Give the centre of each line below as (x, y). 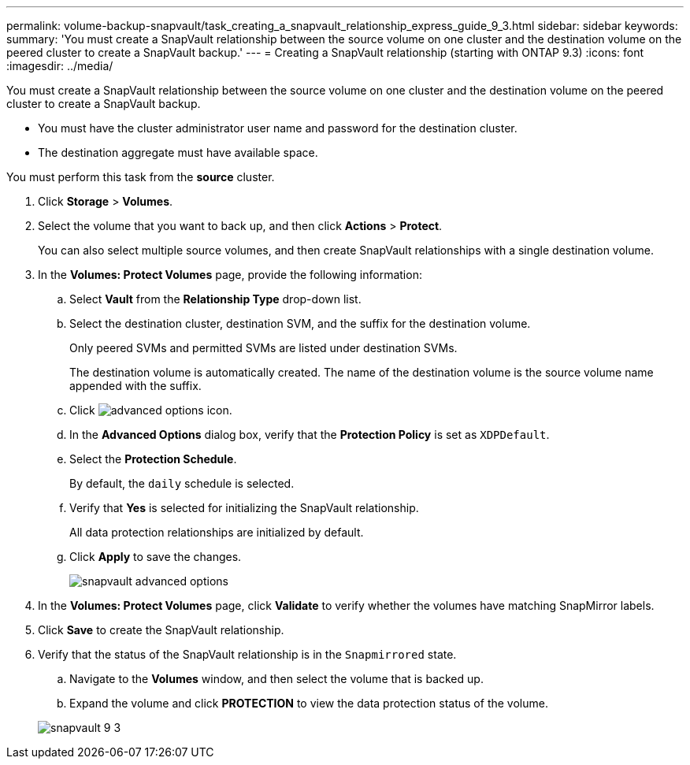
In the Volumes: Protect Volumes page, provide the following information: (230, 275)
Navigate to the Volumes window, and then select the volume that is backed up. (276, 679)
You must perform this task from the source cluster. (141, 177)
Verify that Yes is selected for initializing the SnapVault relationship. (244, 508)
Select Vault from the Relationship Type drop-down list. (215, 299)
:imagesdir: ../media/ (60, 66)
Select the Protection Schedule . (153, 459)
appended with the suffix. (135, 386)
